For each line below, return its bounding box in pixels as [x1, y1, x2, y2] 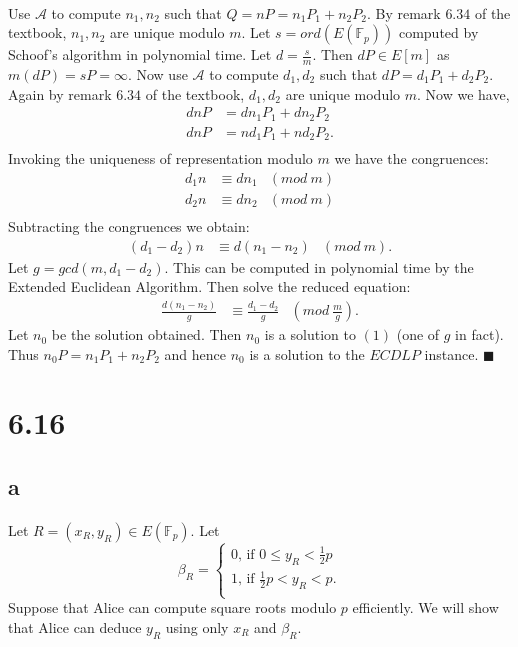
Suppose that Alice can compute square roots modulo [8, 597, 337, 618]
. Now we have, [417, 83, 510, 104]
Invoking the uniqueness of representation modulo [8, 148, 313, 169]
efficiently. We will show [352, 597, 499, 618]
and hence [164, 343, 227, 364]
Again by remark [8, 83, 112, 104]
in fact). [455, 324, 504, 345]
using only [165, 616, 229, 637]
